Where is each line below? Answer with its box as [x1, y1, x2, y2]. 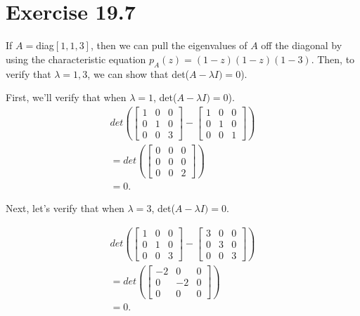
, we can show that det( [87, 66, 190, 81]
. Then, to [311, 51, 355, 66]
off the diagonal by [261, 38, 342, 53]
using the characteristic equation [6, 51, 146, 66]
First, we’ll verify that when [6, 90, 127, 105]
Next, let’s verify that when [6, 201, 124, 216]
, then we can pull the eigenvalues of [90, 38, 247, 53]
